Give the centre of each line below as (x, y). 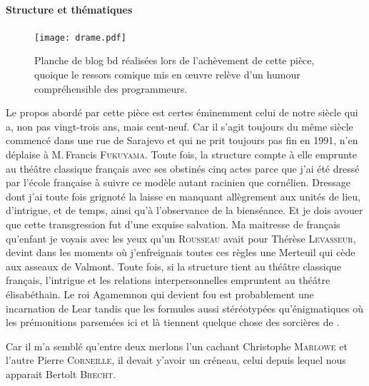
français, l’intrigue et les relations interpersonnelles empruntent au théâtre (168, 280)
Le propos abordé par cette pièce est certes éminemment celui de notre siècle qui (182, 112)
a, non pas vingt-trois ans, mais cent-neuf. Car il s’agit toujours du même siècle (180, 126)
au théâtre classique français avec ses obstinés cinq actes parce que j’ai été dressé (183, 168)
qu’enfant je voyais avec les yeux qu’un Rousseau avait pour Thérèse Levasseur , (181, 238)
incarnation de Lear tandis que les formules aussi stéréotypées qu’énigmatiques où (185, 308)
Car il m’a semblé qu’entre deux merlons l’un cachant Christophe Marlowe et (177, 346)
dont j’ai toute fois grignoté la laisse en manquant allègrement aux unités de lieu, (183, 196)
